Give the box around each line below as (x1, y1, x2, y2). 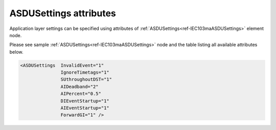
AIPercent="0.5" (60, 91, 102, 96)
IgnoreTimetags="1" (60, 70, 109, 76)
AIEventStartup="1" (60, 105, 109, 111)
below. (9, 49, 24, 55)
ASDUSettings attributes (9, 8, 116, 19)
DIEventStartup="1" (60, 98, 109, 104)
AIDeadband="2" (60, 84, 99, 89)
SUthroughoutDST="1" (60, 77, 112, 82)
